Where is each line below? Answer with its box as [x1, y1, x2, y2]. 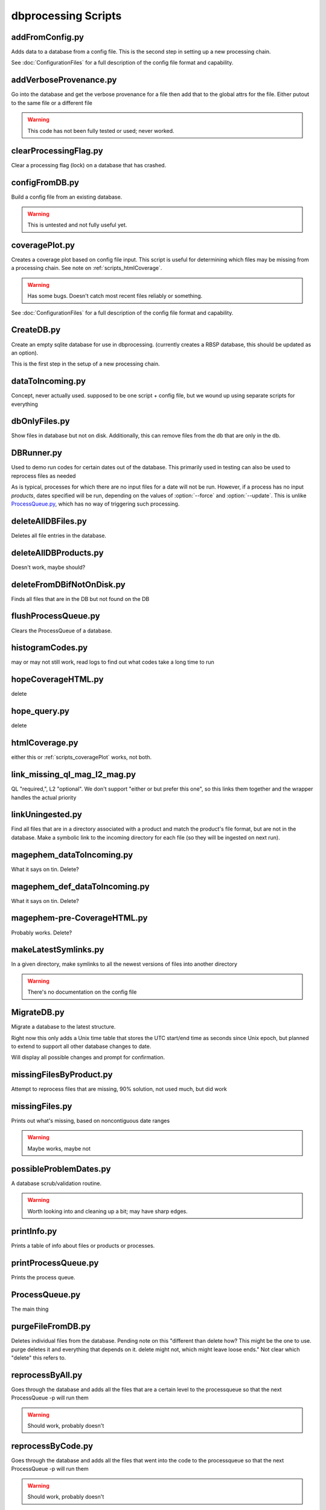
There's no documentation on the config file [27, 988, 137, 996]
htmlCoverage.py [11, 737, 78, 748]
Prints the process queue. [11, 1274, 75, 1281]
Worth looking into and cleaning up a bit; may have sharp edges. [27, 1207, 188, 1215]
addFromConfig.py [11, 32, 85, 42]
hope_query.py [11, 706, 69, 716]
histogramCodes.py [11, 643, 88, 653]
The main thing [11, 1305, 49, 1313]
